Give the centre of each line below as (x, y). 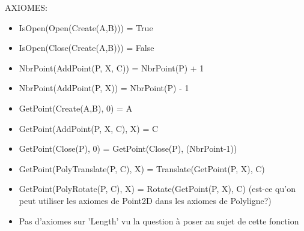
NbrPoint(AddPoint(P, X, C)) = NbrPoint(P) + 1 (111, 67)
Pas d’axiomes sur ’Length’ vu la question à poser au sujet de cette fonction (159, 220)
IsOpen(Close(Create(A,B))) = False (87, 48)
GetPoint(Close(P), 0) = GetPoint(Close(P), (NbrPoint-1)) (128, 148)
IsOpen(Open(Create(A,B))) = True (86, 27)
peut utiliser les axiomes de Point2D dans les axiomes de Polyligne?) (145, 200)
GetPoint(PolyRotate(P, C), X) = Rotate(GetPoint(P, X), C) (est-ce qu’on (157, 189)
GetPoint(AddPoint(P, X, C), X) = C (89, 128)
